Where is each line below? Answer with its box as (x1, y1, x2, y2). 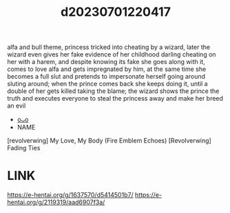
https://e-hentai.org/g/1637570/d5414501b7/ (7, 191, 134, 199)
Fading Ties (7, 144, 41, 152)
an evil (7, 101, 26, 110)
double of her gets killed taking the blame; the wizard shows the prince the (7, 87, 220, 95)
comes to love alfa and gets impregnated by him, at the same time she (7, 65, 207, 73)
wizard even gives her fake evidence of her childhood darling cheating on (7, 50, 216, 59)
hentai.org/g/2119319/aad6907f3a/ (7, 198, 105, 207)
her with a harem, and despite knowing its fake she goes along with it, (7, 58, 205, 66)
